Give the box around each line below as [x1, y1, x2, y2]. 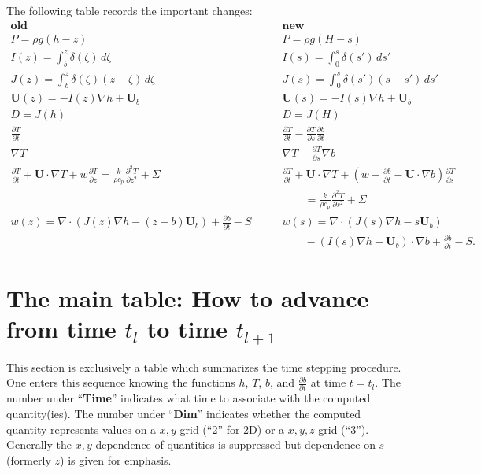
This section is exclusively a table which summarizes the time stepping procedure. [6, 358, 401, 375]
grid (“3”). [318, 420, 369, 437]
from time [6, 312, 117, 344]
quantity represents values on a [6, 420, 157, 437]
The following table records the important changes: [6, 2, 253, 18]
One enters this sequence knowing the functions [6, 374, 235, 391]
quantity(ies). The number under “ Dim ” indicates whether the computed [6, 405, 361, 422]
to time [146, 312, 228, 344]
